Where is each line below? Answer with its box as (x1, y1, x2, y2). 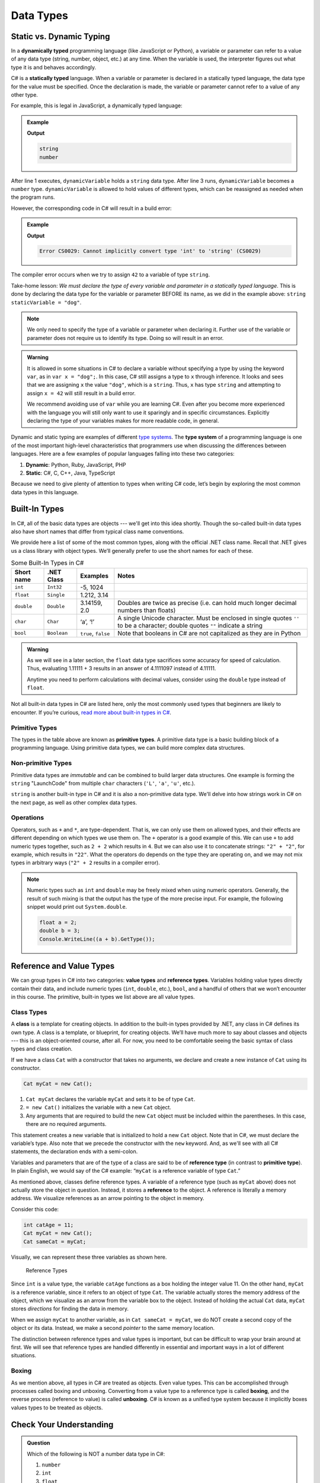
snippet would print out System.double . (27, 903, 127, 910)
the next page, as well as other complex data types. (11, 798, 137, 806)
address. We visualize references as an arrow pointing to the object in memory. (11, 1195, 204, 1202)
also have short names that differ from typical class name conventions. (11, 528, 184, 535)
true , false (80, 629, 110, 637)
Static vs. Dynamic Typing (11, 31, 110, 42)
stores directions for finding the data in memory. (11, 1305, 129, 1312)
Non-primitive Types (11, 759, 72, 768)
